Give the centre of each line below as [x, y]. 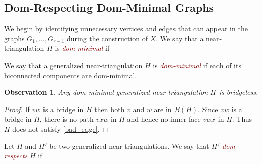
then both [110, 109]
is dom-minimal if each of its [197, 65]
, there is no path [67, 119]
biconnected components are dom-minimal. [71, 75]
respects [16, 156]
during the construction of [107, 38]
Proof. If [17, 109]
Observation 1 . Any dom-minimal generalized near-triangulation [106, 92]
